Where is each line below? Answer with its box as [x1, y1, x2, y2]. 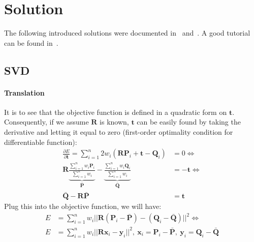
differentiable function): [4, 136, 77, 147]
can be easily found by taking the [137, 116, 241, 127]
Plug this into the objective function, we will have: [4, 201, 162, 211]
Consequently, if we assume [4, 116, 89, 127]
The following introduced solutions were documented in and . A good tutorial [4, 27, 250, 38]
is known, [100, 116, 129, 127]
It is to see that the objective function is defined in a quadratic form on [4, 106, 227, 117]
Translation [4, 87, 45, 98]
